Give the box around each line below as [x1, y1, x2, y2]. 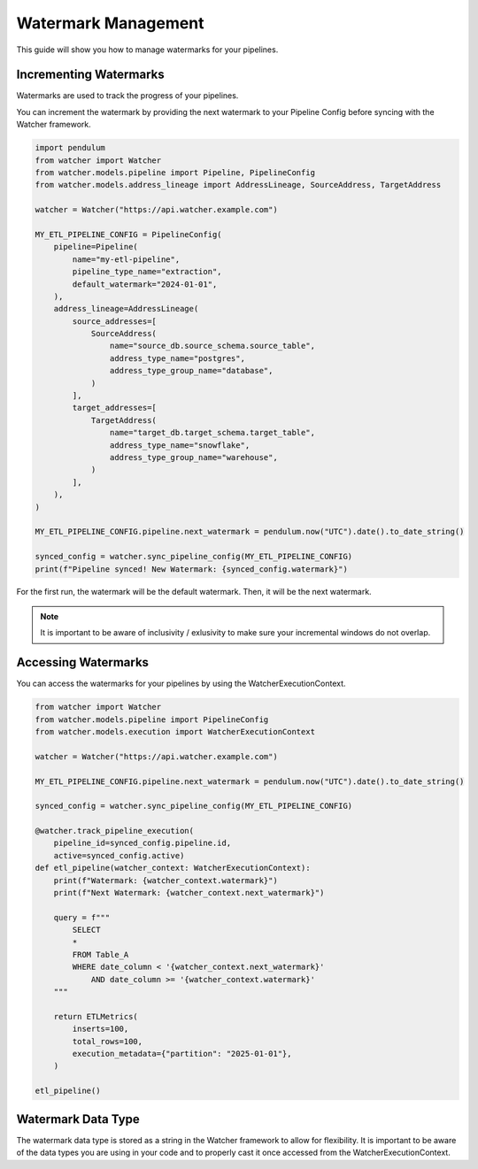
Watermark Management [16, 13, 204, 33]
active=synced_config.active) [53, 850, 185, 860]
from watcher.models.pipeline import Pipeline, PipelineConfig [35, 168, 316, 177]
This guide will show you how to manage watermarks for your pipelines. [16, 44, 279, 55]
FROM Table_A [72, 950, 129, 959]
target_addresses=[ [72, 403, 157, 413]
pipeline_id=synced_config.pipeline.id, [53, 838, 232, 849]
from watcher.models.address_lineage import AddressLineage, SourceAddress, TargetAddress [35, 180, 442, 190]
